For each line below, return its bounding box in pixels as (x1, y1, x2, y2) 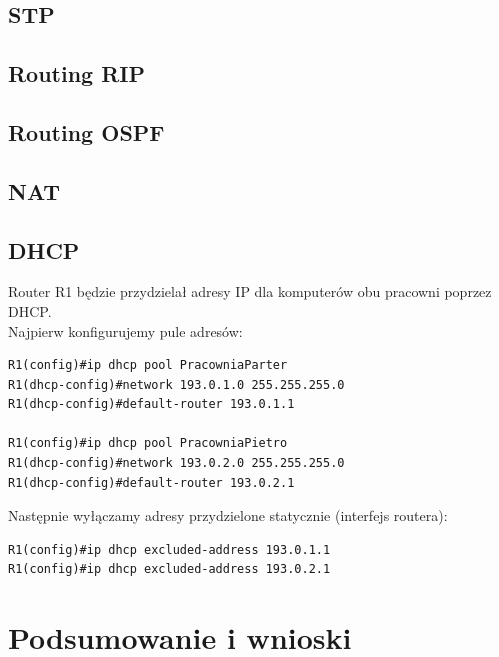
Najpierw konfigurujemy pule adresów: (8, 320, 243, 341)
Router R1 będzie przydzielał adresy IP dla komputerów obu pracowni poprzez (8, 281, 492, 302)
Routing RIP (8, 58, 146, 89)
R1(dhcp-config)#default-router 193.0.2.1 (8, 475, 295, 490)
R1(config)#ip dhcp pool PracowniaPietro (8, 436, 288, 451)
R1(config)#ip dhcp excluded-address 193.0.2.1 (8, 562, 331, 577)
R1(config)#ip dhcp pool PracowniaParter (8, 358, 288, 373)
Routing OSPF (8, 116, 165, 147)
